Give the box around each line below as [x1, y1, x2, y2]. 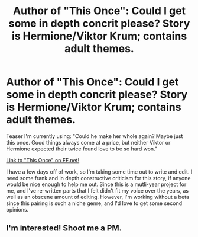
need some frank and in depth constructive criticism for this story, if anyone [6, 174, 191, 181]
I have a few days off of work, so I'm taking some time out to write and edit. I [6, 168, 193, 175]
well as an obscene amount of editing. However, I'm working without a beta [6, 193, 190, 200]
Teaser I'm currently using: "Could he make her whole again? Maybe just [6, 132, 183, 140]
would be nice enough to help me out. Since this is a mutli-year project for [6, 181, 187, 188]
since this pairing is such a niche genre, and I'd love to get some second [6, 200, 182, 207]
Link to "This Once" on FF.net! [6, 156, 80, 164]
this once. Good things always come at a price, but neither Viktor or [6, 139, 171, 146]
